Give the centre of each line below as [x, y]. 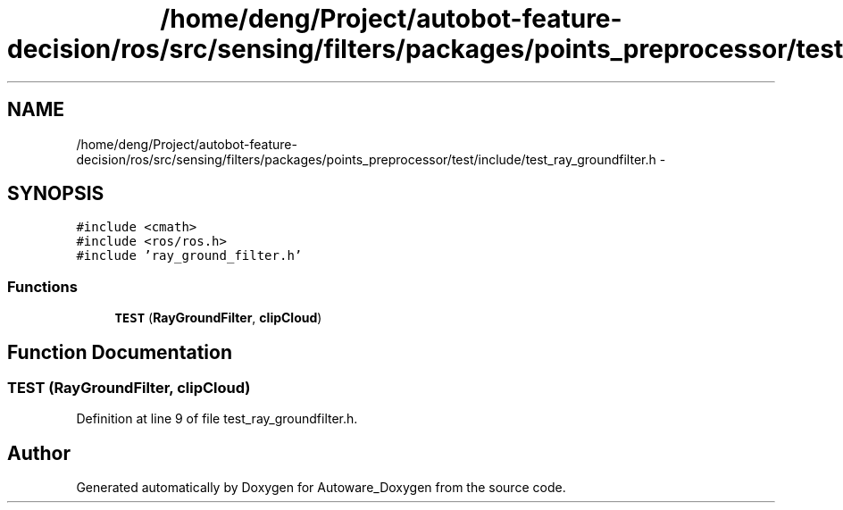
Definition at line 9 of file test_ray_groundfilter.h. [217, 419]
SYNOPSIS [56, 194]
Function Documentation [120, 352]
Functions [42, 286]
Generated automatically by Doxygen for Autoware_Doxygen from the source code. [321, 488]
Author [39, 453]
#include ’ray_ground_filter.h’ [189, 256]
